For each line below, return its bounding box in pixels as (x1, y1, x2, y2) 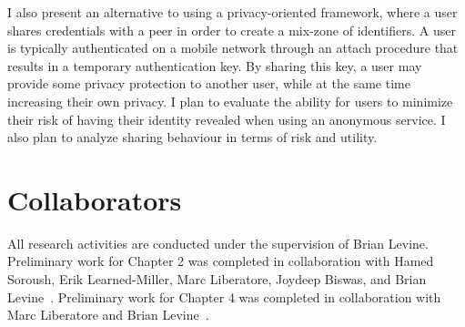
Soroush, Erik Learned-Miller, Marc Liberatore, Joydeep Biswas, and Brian (7, 270, 427, 289)
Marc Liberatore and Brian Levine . (7, 305, 209, 324)
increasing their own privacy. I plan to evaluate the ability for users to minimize (7, 91, 453, 110)
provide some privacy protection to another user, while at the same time (7, 74, 410, 93)
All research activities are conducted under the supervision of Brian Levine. (7, 233, 429, 252)
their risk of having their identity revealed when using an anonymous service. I (7, 109, 446, 128)
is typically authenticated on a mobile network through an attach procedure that (7, 38, 459, 57)
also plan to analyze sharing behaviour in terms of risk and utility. (7, 128, 378, 147)
